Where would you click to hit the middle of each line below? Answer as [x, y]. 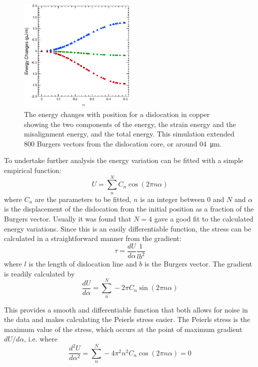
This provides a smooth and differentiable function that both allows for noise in [126, 309]
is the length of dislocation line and [83, 264]
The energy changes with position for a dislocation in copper [117, 114]
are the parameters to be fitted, [83, 199]
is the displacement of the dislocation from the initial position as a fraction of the [129, 209]
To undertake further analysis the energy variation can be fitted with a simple [124, 160]
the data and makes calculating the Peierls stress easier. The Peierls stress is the [127, 319]
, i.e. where [41, 339]
